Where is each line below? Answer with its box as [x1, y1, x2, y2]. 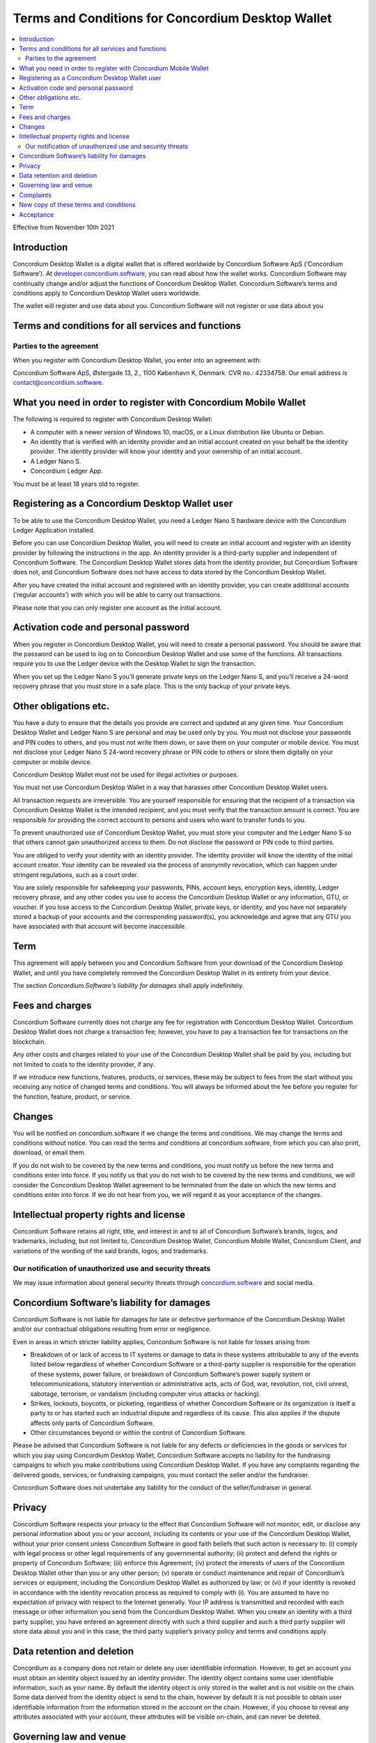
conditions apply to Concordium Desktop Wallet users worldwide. [13, 289, 201, 298]
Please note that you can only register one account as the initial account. [13, 603, 222, 611]
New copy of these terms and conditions [19, 201, 136, 209]
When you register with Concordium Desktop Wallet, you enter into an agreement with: [13, 356, 262, 364]
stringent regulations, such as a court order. [13, 870, 139, 878]
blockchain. [13, 1037, 47, 1046]
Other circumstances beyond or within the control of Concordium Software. [30, 1429, 247, 1437]
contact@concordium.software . [13, 379, 104, 387]
